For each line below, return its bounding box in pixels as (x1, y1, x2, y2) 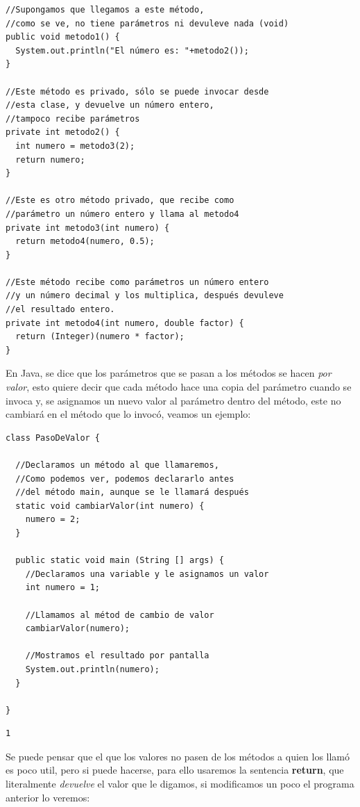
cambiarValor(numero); (25, 623, 130, 634)
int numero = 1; (25, 582, 101, 593)
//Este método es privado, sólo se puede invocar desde (6, 86, 269, 97)
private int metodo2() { (6, 127, 120, 138)
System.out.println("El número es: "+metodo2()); (15, 45, 249, 56)
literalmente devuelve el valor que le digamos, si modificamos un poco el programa (6, 776, 354, 791)
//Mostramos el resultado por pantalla (25, 651, 209, 661)
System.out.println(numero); (25, 664, 160, 674)
